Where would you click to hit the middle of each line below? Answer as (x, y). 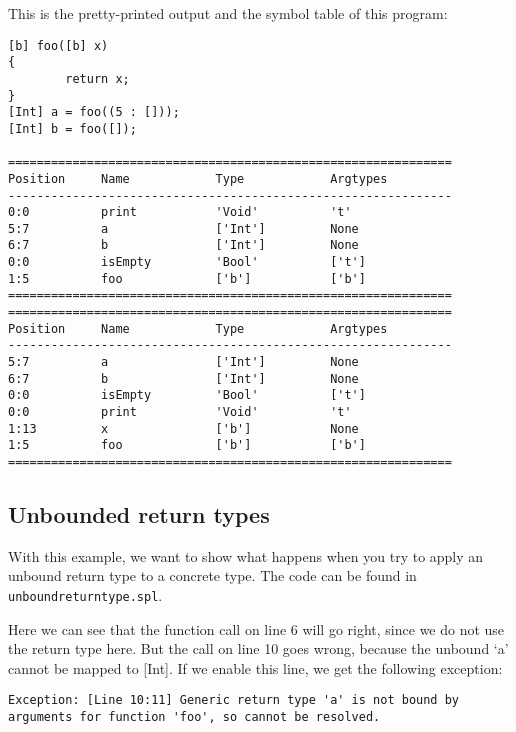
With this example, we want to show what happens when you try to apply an (246, 555)
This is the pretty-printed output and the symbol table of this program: (228, 13)
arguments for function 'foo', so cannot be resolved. (194, 717)
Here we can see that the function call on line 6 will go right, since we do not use (256, 628)
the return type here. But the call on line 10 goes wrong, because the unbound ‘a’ (258, 648)
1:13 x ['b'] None (183, 428)
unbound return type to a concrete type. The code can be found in (212, 575)
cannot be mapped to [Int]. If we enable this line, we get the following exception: (255, 667)
